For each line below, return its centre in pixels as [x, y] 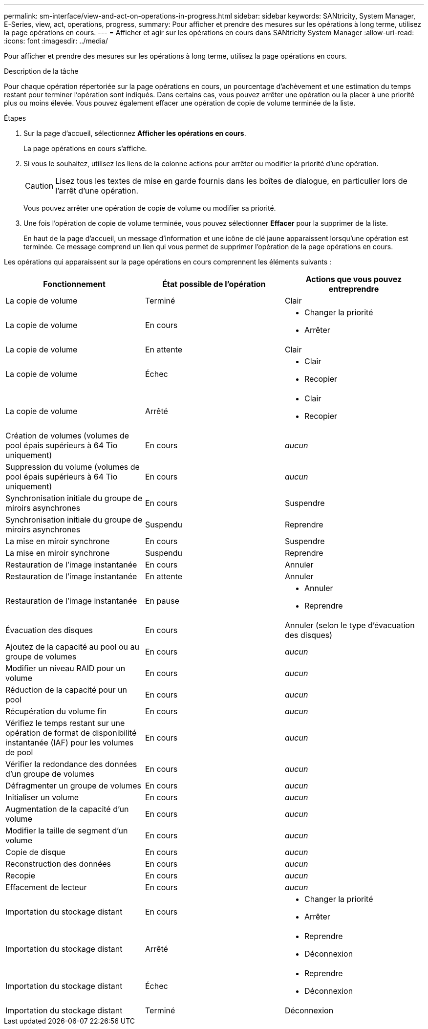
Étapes [15, 118]
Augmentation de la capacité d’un [67, 809]
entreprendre [354, 289]
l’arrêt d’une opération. [97, 191]
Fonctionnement [74, 284]
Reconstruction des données [58, 864]
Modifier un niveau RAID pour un [65, 668]
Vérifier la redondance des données [71, 764]
